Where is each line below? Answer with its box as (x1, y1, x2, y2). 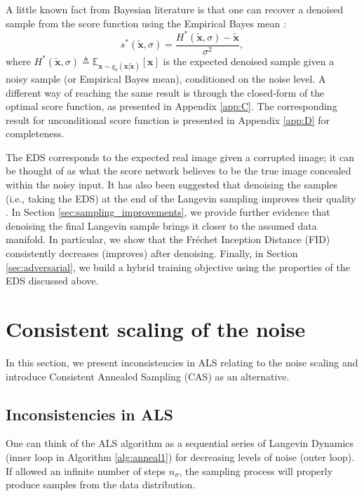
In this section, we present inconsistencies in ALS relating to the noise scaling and (6, 354, 358, 369)
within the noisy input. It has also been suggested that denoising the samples (6, 177, 338, 192)
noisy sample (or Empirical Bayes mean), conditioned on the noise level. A (6, 71, 326, 85)
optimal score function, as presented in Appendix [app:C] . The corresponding (6, 99, 337, 113)
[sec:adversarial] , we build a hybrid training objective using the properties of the (6, 259, 350, 274)
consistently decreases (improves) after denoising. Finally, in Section (6, 246, 298, 261)
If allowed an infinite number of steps (6, 463, 166, 478)
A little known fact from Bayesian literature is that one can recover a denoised (6, 2, 344, 16)
